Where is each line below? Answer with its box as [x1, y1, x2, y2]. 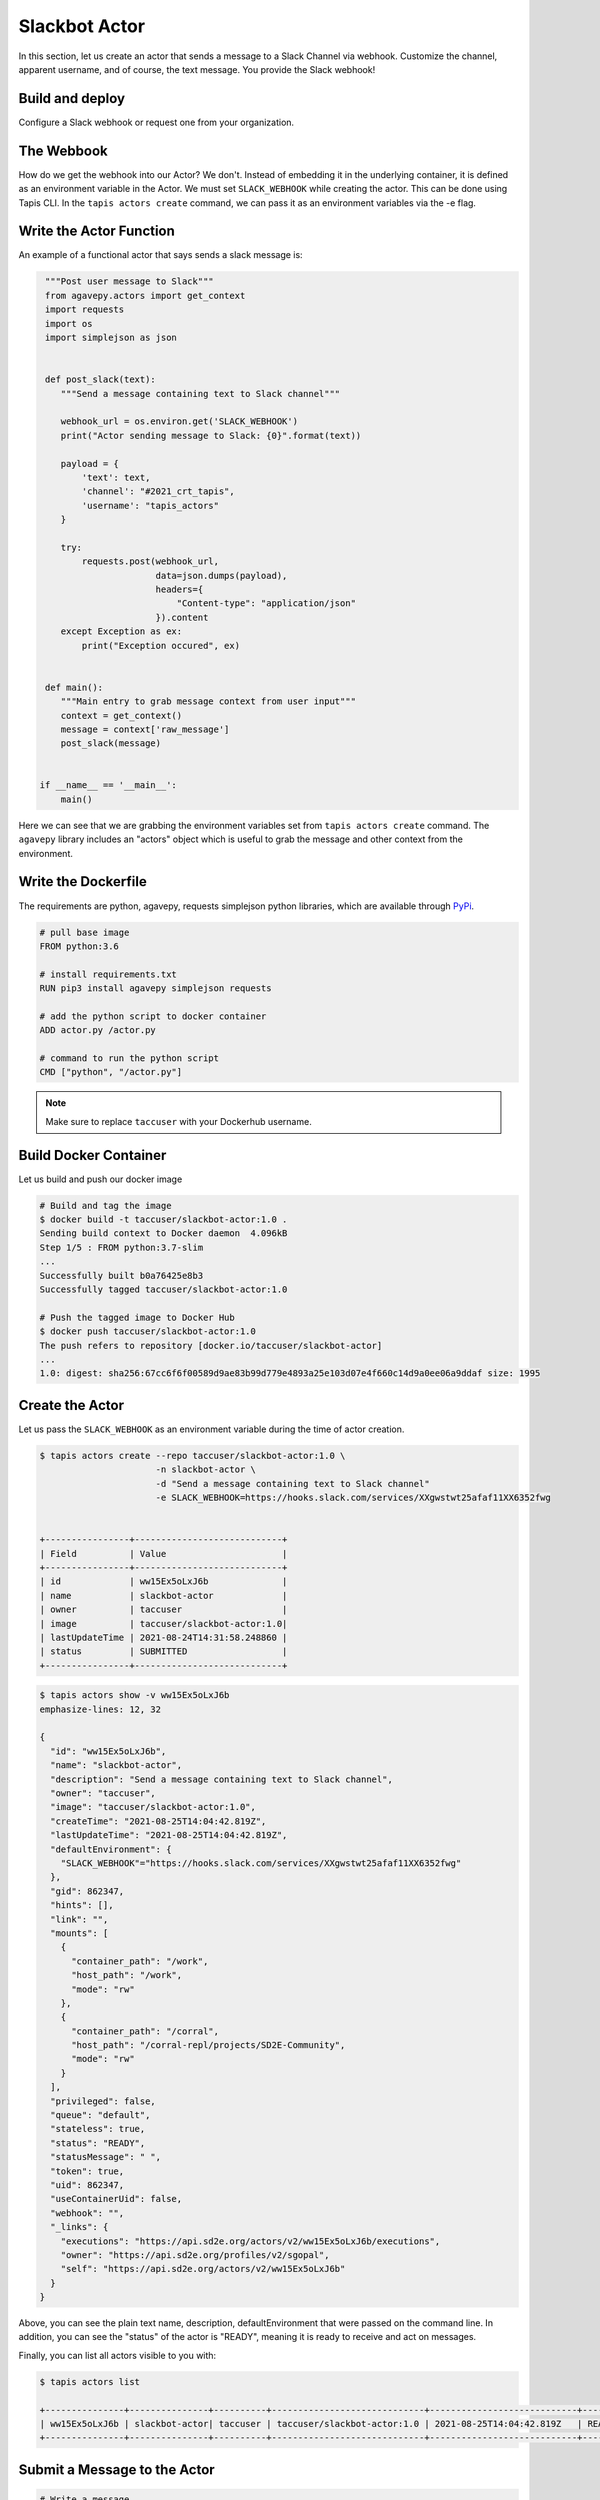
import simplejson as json [45, 331, 177, 343]
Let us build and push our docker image [18, 1173, 183, 1185]
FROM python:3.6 [39, 940, 120, 952]
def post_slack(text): [45, 374, 157, 385]
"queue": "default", [50, 2110, 151, 2121]
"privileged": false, [50, 2095, 157, 2107]
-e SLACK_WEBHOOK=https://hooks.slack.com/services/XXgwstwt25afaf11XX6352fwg [155, 1492, 552, 1504]
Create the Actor [18, 1396, 125, 1414]
